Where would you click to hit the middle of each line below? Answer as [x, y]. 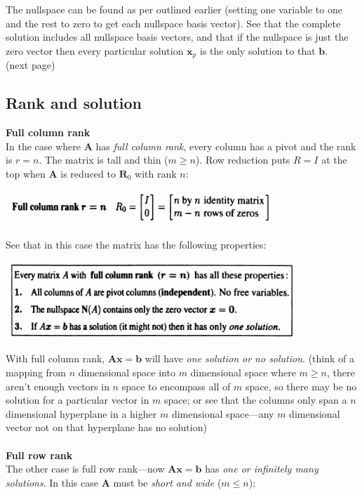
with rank [156, 173]
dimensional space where [243, 372]
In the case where [43, 146]
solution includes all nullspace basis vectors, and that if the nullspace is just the [177, 37]
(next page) [31, 65]
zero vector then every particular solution [95, 50]
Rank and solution [74, 103]
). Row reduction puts [243, 160]
